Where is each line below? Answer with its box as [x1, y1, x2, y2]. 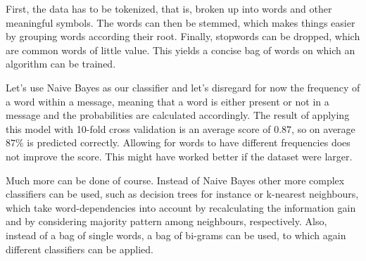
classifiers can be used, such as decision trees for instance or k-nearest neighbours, [6, 186, 359, 201]
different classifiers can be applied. [6, 241, 153, 256]
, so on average [291, 121, 355, 136]
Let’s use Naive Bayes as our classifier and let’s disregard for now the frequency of [6, 79, 360, 94]
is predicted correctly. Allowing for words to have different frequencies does [27, 135, 351, 150]
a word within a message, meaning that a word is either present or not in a [6, 94, 329, 108]
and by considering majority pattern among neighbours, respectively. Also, [6, 214, 327, 229]
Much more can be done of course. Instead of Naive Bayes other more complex [6, 172, 345, 187]
